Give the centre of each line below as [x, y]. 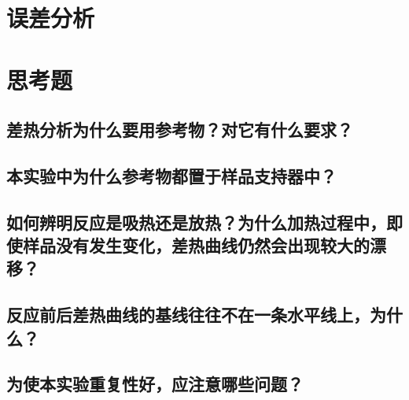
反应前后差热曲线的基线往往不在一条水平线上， [188, 315]
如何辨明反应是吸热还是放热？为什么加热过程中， [196, 222]
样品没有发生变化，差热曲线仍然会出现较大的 [196, 245]
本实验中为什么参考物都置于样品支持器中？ [171, 175]
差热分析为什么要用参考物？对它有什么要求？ [180, 130]
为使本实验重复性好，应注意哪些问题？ [155, 384]
